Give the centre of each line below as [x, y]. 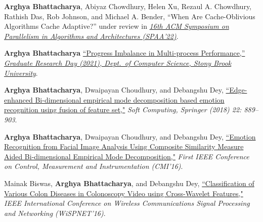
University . [21, 73]
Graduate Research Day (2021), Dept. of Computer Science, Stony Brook [118, 62]
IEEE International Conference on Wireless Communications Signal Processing [127, 203]
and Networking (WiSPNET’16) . [55, 213]
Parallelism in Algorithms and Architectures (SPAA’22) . [91, 36]
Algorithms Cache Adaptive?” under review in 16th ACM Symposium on [117, 26]
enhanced [18, 99]
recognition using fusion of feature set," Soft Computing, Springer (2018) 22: [123, 109]
